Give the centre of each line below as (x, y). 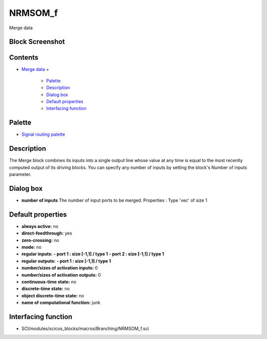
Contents (24, 58)
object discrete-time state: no (53, 295)
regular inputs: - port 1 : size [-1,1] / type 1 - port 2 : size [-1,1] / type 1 (93, 254)
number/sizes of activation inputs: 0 (60, 268)
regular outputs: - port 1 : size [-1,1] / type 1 (66, 261)
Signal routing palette (43, 134)
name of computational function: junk (61, 303)
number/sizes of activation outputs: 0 (61, 275)
